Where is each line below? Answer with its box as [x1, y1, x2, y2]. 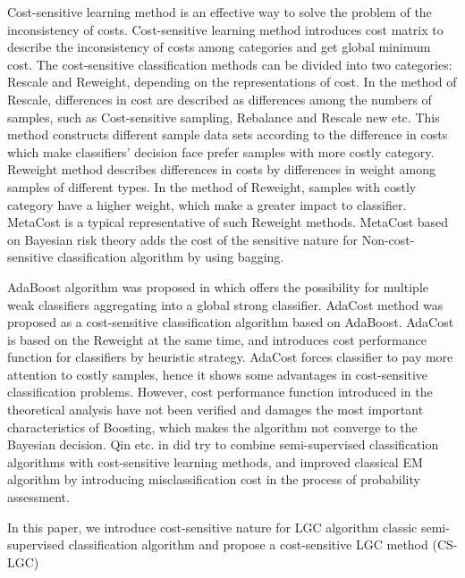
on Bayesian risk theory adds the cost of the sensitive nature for [7, 230, 359, 248]
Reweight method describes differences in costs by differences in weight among [7, 160, 436, 179]
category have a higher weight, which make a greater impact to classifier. [7, 195, 407, 214]
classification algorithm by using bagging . [57, 247, 284, 266]
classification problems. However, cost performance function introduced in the [7, 382, 433, 401]
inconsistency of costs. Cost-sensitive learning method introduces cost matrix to [7, 20, 444, 38]
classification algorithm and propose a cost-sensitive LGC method [68, 535, 428, 554]
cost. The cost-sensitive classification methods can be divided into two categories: [7, 54, 452, 73]
